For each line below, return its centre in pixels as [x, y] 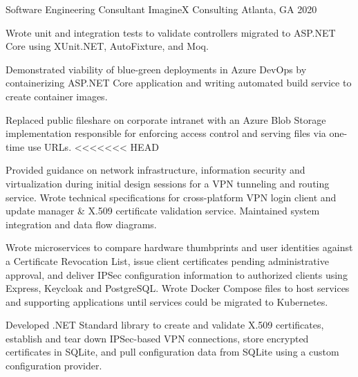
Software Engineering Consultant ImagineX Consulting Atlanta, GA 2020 [161, 9]
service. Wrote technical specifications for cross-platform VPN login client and [171, 197]
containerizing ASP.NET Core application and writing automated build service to [179, 83]
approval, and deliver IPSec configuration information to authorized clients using [177, 274]
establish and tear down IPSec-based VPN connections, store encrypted [157, 338]
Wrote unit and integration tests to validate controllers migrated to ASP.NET [171, 32]
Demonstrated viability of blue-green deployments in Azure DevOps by [156, 69]
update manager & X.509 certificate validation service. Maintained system [163, 211]
